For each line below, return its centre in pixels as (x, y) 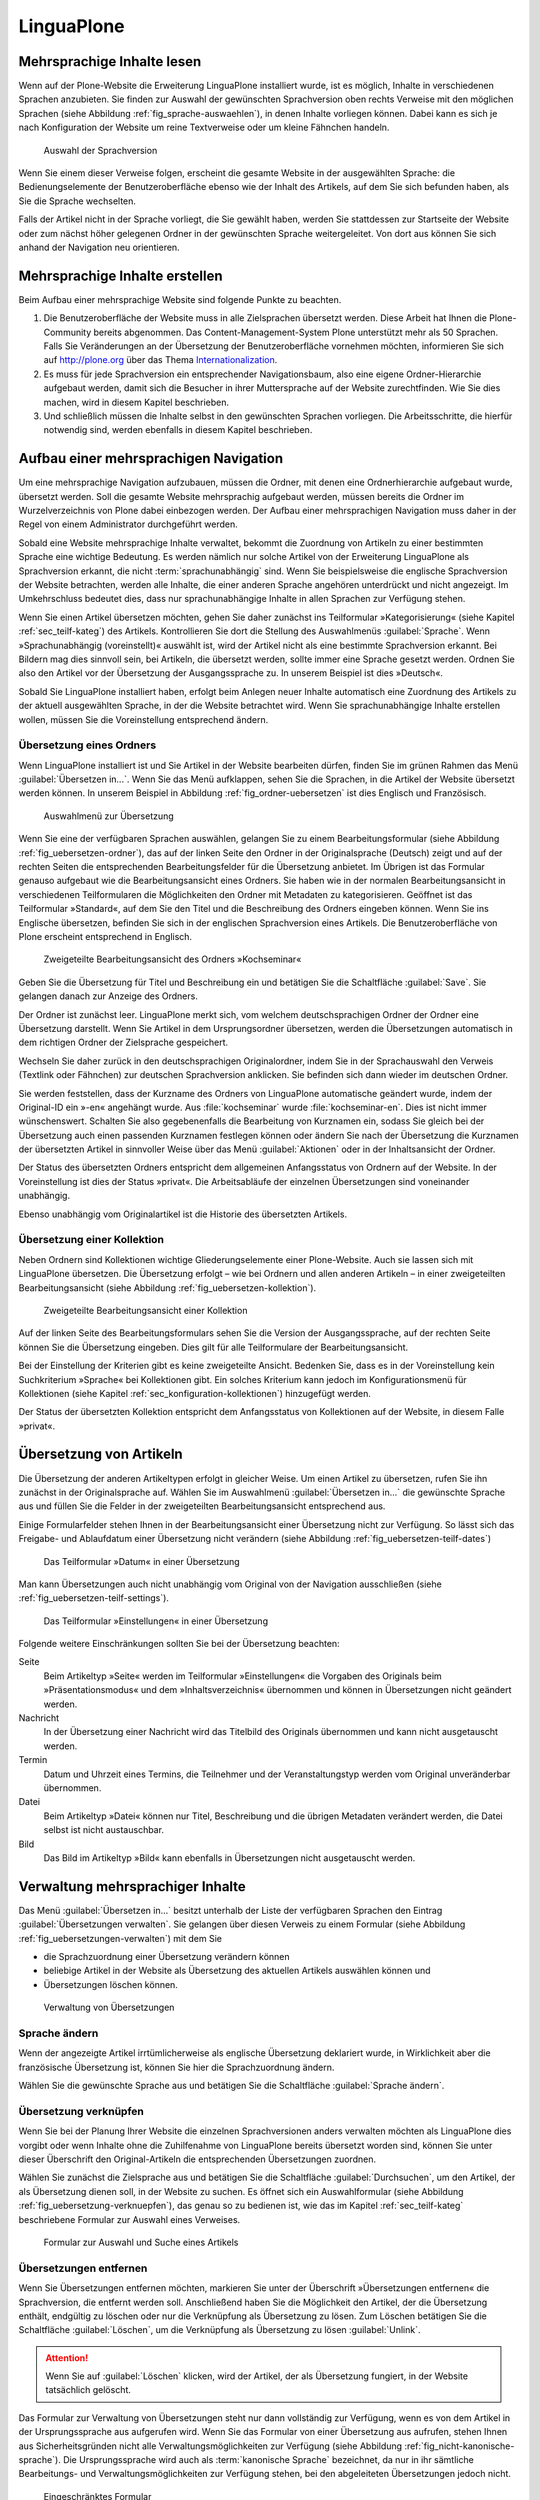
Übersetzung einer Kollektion (91, 1240)
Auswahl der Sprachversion (100, 150)
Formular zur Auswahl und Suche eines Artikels (141, 2242)
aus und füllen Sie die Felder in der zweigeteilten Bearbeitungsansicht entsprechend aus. (202, 1506)
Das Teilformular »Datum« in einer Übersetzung (141, 1561)
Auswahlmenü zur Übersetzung (108, 816)
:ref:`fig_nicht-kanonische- (459, 2446)
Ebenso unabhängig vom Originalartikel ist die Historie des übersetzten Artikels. (183, 1214)
